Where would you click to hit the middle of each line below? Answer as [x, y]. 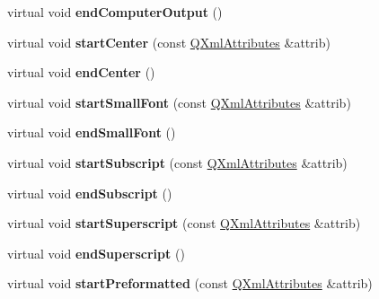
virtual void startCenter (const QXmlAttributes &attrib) [169, 42]
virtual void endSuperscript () [96, 253]
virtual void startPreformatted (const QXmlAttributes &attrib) [190, 283]
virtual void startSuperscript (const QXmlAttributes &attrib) [184, 223]
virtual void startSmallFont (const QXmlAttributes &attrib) [179, 102]
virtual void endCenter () [81, 72]
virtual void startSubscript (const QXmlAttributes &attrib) [177, 162]
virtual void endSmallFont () [92, 132]
